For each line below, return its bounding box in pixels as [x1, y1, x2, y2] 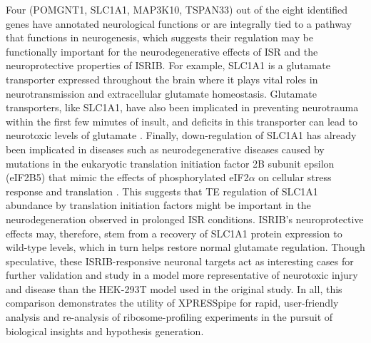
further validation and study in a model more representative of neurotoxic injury [6, 267, 358, 282]
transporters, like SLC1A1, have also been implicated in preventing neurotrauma [6, 100, 359, 115]
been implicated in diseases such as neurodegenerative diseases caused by [6, 141, 325, 156]
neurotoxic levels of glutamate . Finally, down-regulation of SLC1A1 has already [6, 128, 357, 143]
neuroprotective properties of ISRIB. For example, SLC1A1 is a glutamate [6, 58, 330, 73]
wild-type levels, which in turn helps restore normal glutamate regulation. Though [6, 240, 365, 255]
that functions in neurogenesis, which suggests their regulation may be [6, 30, 314, 45]
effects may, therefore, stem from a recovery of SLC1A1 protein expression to [6, 225, 342, 240]
